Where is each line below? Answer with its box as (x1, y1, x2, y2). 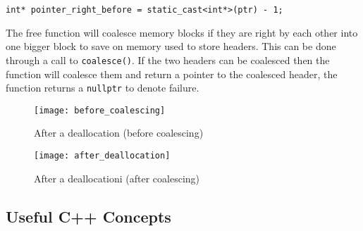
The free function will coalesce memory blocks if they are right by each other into (6, 25, 358, 39)
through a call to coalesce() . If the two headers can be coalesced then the (6, 52, 330, 67)
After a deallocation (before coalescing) (34, 125, 204, 140)
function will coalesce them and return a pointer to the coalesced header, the (6, 66, 338, 81)
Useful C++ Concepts (6, 205, 171, 227)
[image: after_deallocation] (34, 151, 171, 161)
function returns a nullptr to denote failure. (6, 80, 199, 95)
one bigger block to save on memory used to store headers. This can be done (6, 39, 336, 54)
